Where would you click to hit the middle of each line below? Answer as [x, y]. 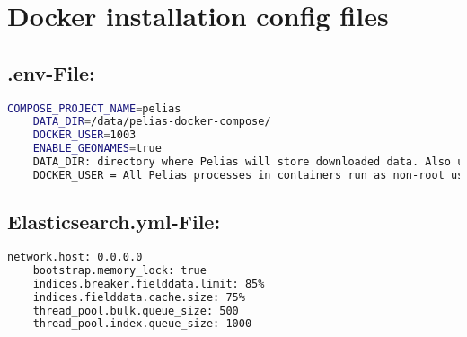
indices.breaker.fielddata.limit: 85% [149, 284]
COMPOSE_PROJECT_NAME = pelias [94, 108]
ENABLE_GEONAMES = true [97, 149]
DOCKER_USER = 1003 [84, 135]
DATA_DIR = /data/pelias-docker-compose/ [152, 122]
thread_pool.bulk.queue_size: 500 [136, 310]
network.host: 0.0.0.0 [75, 257]
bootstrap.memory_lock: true [119, 270]
